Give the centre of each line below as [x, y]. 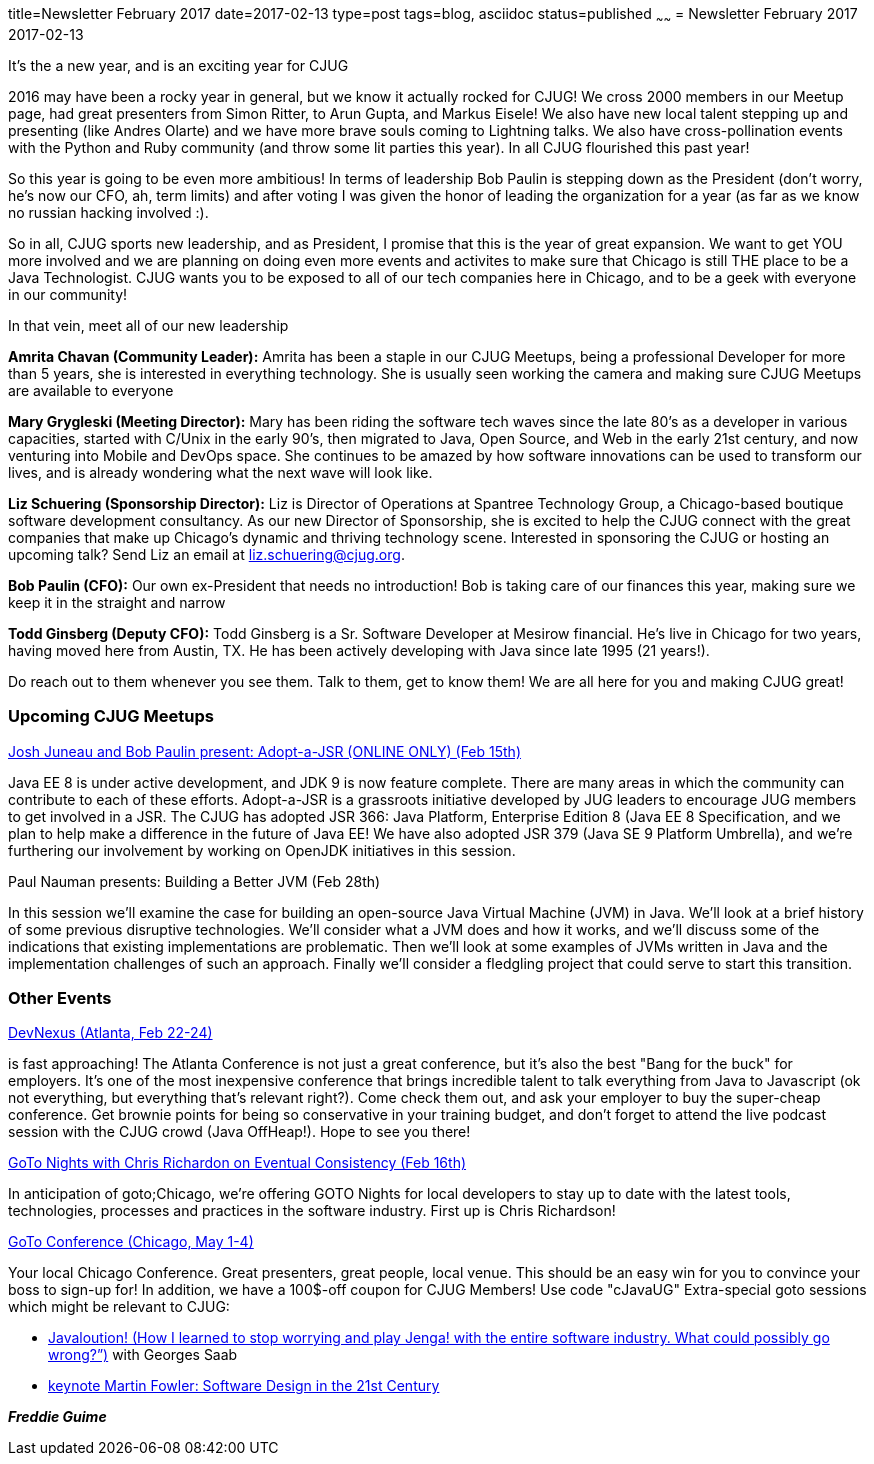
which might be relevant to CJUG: [119, 1307]
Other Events [60, 997]
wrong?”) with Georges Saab [143, 1355]
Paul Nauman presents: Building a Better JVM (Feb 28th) [194, 881]
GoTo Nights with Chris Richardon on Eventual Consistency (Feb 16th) [237, 1163]
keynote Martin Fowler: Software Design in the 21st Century [244, 1386]
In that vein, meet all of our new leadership [148, 325]
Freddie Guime [57, 1417]
